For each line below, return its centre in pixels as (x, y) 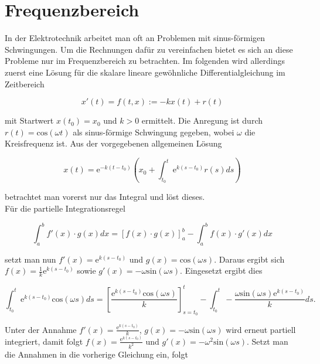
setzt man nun (30, 259)
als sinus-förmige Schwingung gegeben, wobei (154, 132)
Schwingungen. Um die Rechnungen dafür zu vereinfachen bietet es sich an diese (149, 49)
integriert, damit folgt (44, 341)
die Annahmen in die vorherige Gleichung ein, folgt (96, 354)
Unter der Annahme (41, 329)
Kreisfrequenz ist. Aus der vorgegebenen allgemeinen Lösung (113, 143)
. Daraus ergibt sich (249, 259)
